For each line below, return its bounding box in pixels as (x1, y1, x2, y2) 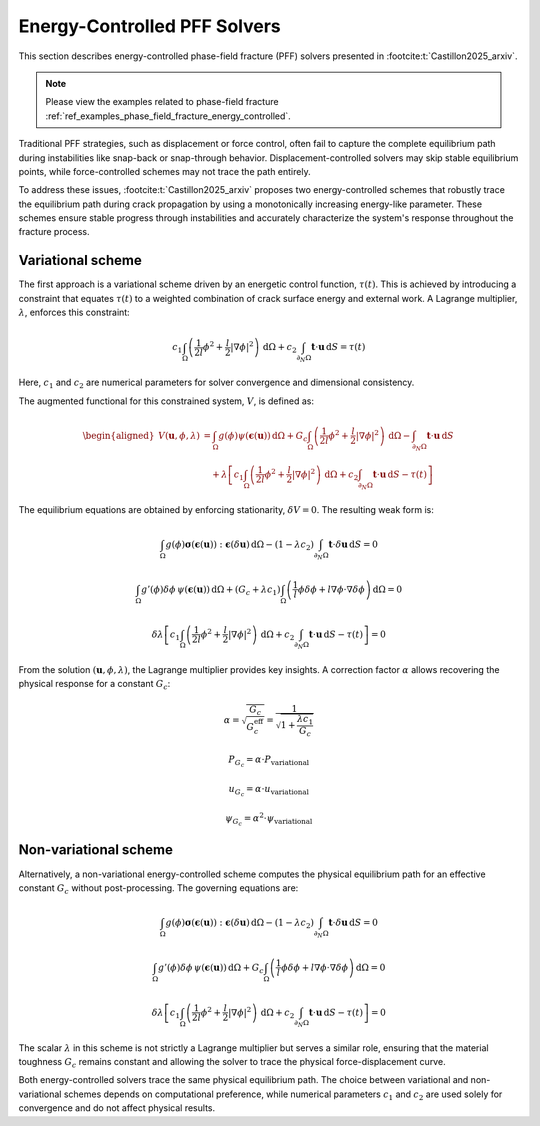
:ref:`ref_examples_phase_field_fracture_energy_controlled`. (45, 110, 292, 122)
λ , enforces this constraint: (18, 306, 130, 319)
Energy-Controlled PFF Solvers (18, 15, 282, 37)
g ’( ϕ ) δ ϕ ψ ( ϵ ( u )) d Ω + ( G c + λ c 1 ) (141, 583, 281, 597)
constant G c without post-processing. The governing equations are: (18, 881, 299, 896)
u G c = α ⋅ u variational (228, 783, 309, 798)
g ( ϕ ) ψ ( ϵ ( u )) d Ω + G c (218, 430, 309, 444)
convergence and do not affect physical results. (18, 1102, 215, 1114)
